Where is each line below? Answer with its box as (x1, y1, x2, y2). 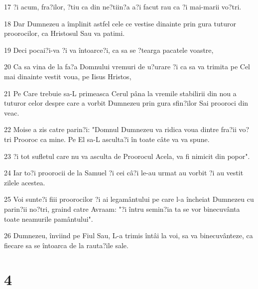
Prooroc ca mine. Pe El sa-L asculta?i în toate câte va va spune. (13, 134, 210, 144)
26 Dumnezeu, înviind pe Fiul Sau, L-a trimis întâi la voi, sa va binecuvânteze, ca (4, 230, 253, 241)
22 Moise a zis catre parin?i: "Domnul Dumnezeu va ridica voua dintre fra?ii (4, 124, 237, 135)
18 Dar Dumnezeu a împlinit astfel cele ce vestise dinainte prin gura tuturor (4, 18, 236, 28)
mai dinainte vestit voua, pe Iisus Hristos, (4, 71, 131, 81)
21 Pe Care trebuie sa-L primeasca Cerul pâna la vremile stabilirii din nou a (4, 88, 237, 98)
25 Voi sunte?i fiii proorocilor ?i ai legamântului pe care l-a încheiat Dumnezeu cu (4, 194, 254, 204)
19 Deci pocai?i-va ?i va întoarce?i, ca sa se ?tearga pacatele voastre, (4, 44, 214, 55)
